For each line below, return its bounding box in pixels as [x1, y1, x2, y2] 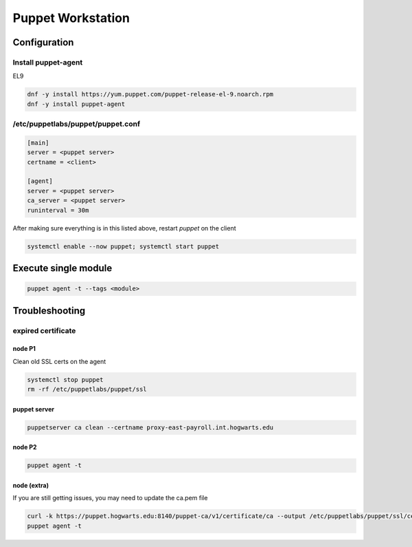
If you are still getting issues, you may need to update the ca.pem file [12, 494, 208, 502]
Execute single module [12, 262, 113, 274]
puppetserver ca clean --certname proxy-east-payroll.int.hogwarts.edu [27, 423, 274, 431]
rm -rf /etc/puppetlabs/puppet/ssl [27, 385, 147, 394]
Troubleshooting [12, 305, 86, 317]
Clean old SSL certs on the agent [12, 357, 106, 365]
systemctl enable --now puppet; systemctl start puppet [27, 242, 220, 250]
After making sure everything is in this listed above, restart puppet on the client [12, 224, 236, 232]
